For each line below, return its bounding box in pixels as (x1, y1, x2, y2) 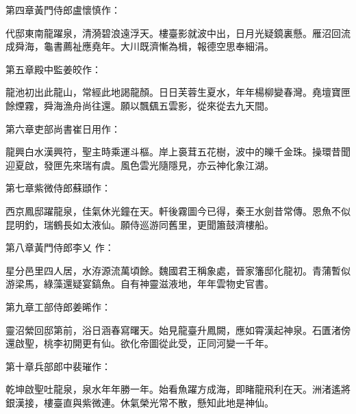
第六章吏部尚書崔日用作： (5, 121, 120, 135)
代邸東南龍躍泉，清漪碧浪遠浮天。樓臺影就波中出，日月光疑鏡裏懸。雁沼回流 (5, 25, 351, 40)
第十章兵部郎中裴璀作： (5, 359, 111, 373)
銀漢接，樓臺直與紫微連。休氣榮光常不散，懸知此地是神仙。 (5, 395, 274, 409)
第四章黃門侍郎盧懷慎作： (5, 3, 120, 16)
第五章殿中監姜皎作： (5, 62, 101, 76)
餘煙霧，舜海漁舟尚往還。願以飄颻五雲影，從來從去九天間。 (5, 98, 274, 112)
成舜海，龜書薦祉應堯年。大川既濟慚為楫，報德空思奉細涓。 (5, 39, 274, 53)
